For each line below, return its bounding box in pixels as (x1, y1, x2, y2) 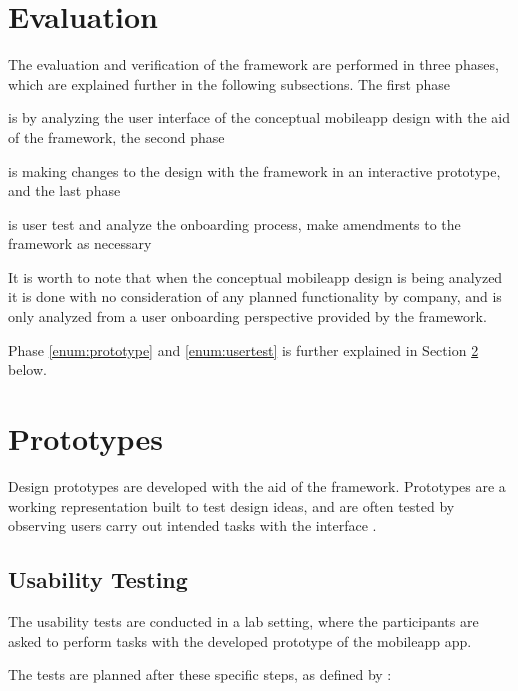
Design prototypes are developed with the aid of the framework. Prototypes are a (8, 475, 506, 496)
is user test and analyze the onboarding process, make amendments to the (8, 213, 461, 234)
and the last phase (8, 180, 121, 201)
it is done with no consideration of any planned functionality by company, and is (8, 286, 502, 307)
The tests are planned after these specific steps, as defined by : (8, 664, 392, 685)
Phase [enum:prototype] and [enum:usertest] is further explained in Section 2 (8, 339, 479, 360)
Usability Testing (8, 564, 188, 595)
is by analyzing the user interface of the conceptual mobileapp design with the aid (8, 107, 510, 128)
